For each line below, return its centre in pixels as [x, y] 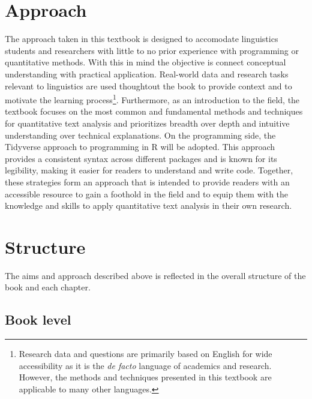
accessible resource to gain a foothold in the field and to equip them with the [147, 193]
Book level [38, 319]
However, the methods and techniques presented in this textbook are [145, 377]
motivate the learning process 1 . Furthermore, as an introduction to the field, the [152, 99]
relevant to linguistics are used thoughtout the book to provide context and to [148, 85]
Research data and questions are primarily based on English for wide [145, 354]
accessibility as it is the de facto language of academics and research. [145, 365]
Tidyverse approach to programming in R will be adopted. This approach [140, 147]
